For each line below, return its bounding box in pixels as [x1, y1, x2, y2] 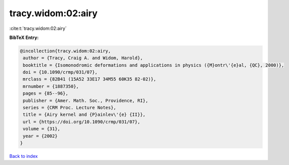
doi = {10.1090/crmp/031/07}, [23, 69, 98, 75]
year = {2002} [23, 133, 58, 139]
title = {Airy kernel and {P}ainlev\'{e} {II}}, [23, 112, 146, 117]
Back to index [9, 153, 38, 159]
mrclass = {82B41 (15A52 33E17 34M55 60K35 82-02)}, [23, 76, 156, 82]
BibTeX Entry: [9, 34, 39, 40]
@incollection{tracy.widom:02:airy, [20, 48, 111, 54]
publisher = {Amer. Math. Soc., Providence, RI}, [23, 98, 149, 103]
